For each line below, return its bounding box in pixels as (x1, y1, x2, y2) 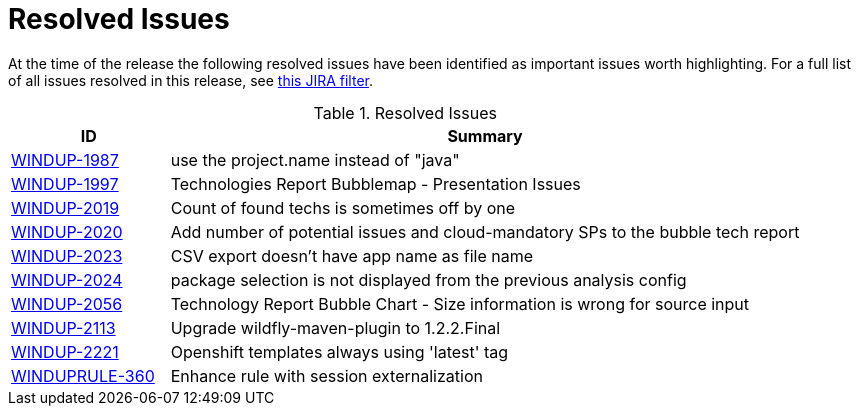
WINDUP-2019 (11, 197, 120, 218)
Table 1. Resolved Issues (313, 102, 497, 123)
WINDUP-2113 (11, 317, 116, 338)
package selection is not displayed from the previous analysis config (170, 269, 687, 290)
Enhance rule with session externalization (170, 365, 483, 386)
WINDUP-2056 (11, 293, 123, 314)
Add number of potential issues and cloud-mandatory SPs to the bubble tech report (170, 221, 800, 242)
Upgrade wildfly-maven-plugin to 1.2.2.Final (170, 317, 501, 338)
